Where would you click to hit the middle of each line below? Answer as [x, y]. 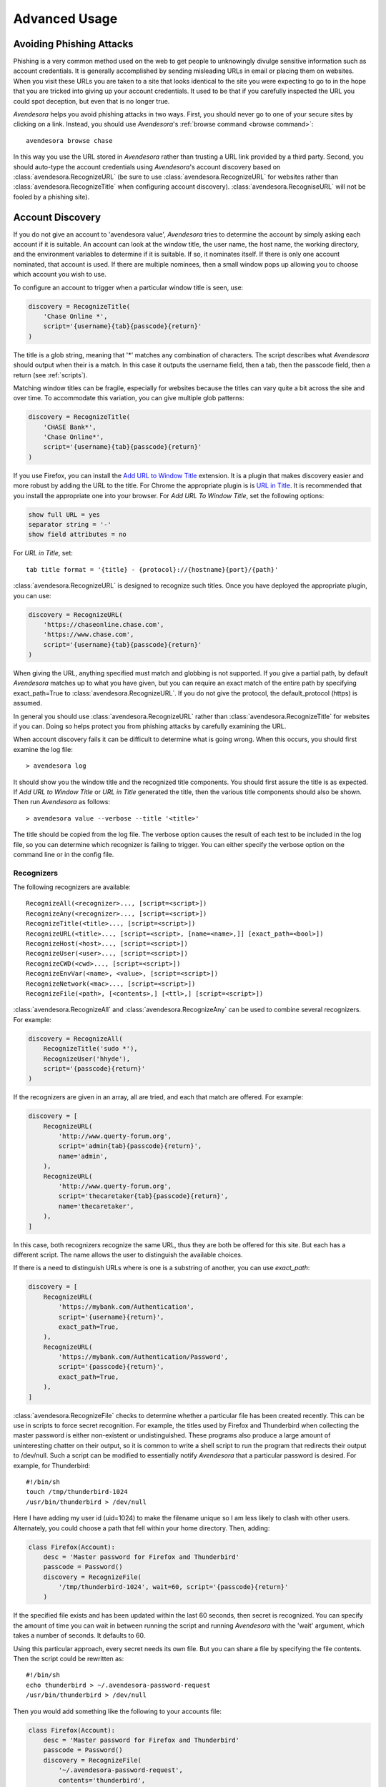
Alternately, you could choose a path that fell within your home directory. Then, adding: [142, 1528]
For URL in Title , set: [43, 553]
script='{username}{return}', [111, 1317]
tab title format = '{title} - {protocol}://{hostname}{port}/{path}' [152, 569]
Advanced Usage [65, 19]
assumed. [28, 703]
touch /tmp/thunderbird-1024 [77, 1492]
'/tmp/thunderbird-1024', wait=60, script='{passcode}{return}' [173, 1587]
